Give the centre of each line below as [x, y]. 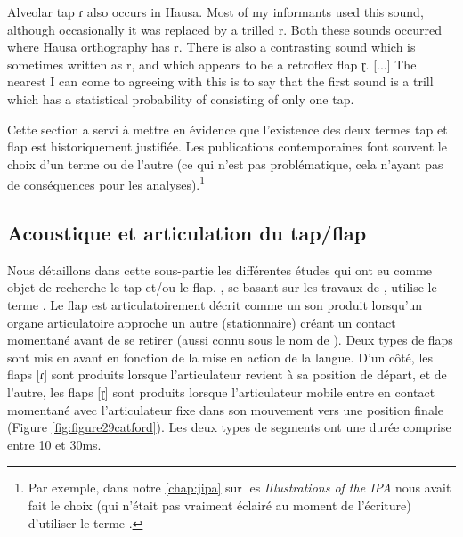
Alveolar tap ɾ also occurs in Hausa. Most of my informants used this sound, [215, 12]
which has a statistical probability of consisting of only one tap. [181, 98]
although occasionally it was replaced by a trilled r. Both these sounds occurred [225, 29]
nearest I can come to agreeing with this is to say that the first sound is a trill [220, 81]
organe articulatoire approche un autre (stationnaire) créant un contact [202, 322]
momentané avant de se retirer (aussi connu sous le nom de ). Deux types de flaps [230, 340]
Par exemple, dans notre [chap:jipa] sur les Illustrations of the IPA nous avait [240, 488]
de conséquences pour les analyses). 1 [106, 183]
